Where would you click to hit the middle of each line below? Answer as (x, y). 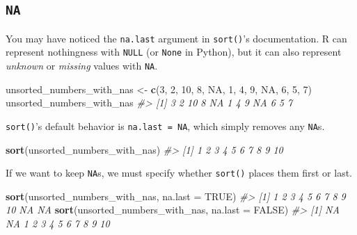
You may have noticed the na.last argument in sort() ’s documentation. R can (176, 38)
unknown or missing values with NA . (82, 66)
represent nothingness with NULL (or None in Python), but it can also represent (174, 52)
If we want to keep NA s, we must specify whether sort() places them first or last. (179, 173)
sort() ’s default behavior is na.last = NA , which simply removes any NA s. (165, 125)
